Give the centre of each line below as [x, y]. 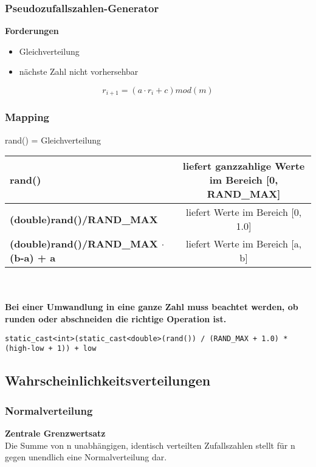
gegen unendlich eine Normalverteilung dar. [86, 457]
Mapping [27, 117]
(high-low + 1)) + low [51, 349]
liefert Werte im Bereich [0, [244, 212]
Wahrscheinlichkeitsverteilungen [108, 380]
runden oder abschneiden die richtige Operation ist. [116, 319]
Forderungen [32, 31]
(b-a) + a [33, 258]
